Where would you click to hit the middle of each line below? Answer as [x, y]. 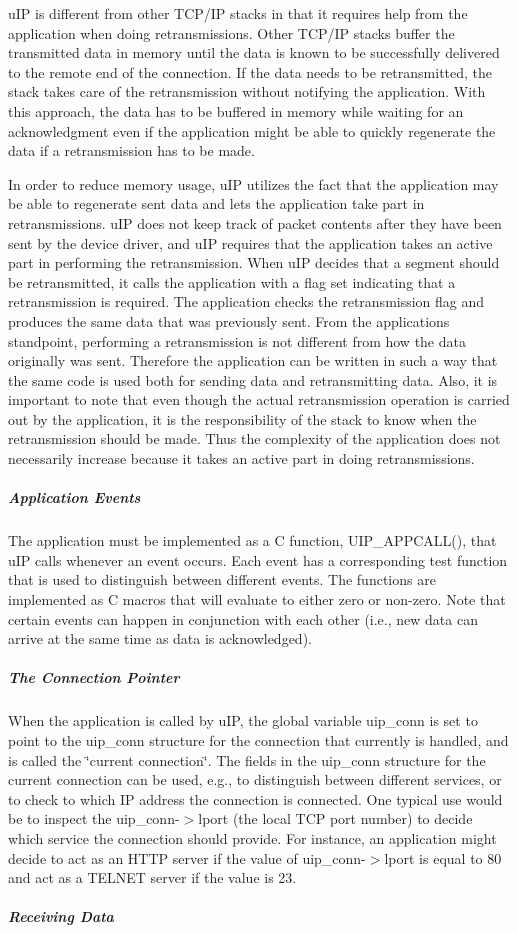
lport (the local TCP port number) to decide [335, 818]
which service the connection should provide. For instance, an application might [252, 837]
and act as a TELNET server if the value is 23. [152, 877]
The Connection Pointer [94, 677]
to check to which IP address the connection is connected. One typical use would [255, 798]
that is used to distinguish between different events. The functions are [222, 579]
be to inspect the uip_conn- [94, 818]
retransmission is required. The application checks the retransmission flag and [246, 301]
